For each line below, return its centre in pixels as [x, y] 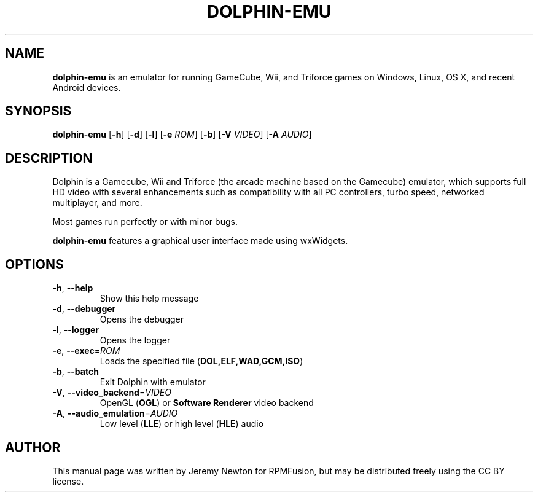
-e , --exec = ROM [86, 351]
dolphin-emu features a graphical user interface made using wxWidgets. [200, 241]
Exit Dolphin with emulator [153, 382]
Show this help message [149, 299]
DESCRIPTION [49, 158]
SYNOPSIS [38, 111]
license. [68, 481]
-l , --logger [76, 330]
